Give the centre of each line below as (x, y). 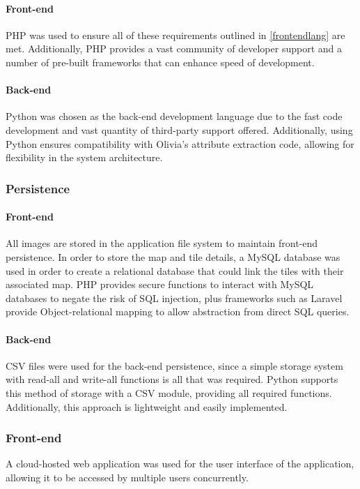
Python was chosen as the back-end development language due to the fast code (174, 116)
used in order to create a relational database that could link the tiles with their (175, 270)
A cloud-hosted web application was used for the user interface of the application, (180, 464)
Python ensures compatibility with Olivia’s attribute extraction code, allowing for (180, 143)
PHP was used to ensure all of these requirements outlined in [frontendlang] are (175, 35)
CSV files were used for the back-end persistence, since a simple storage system (174, 365)
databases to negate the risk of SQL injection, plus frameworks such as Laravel (174, 298)
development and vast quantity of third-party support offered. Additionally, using (179, 129)
